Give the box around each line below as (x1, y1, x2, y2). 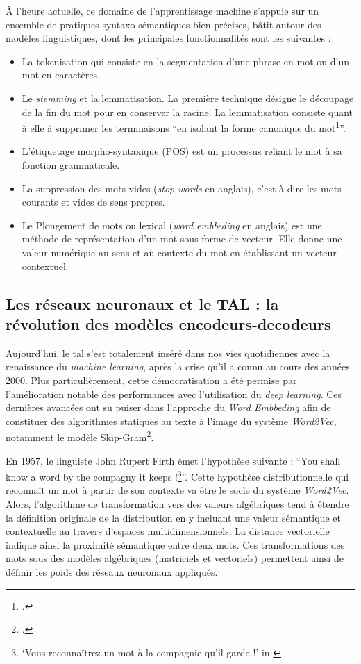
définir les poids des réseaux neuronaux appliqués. (6, 564, 218, 579)
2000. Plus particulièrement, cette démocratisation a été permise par (6, 372, 297, 387)
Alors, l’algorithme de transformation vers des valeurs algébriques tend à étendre (6, 497, 349, 511)
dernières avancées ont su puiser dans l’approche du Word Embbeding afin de (6, 400, 331, 415)
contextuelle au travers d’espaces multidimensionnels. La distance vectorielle (6, 524, 330, 538)
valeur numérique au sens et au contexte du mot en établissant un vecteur (22, 244, 337, 259)
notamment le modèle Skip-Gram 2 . (6, 428, 154, 444)
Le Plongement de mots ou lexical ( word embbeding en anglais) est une (22, 217, 322, 232)
